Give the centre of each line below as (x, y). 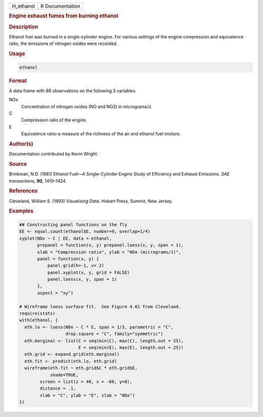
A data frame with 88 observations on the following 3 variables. (73, 91)
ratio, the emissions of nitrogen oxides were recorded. (63, 43)
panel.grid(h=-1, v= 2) (76, 266)
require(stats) (37, 314)
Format (18, 80)
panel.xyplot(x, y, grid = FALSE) (89, 272)
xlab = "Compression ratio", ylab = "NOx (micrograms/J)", (109, 252)
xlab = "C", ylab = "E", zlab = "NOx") (87, 395)
